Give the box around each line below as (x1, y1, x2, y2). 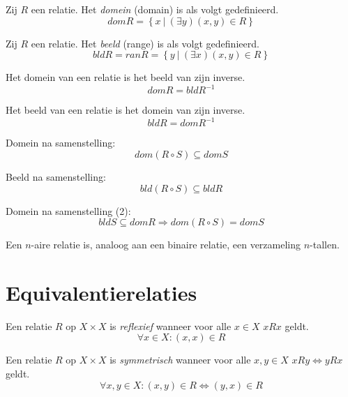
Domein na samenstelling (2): (6, 203, 131, 218)
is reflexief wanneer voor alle (109, 318, 232, 333)
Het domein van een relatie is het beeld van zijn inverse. (6, 70, 245, 84)
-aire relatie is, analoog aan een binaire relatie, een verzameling (31, 237, 301, 252)
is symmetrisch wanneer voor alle (109, 352, 251, 367)
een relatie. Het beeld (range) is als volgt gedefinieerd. (31, 36, 259, 50)
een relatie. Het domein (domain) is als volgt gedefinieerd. (31, 2, 279, 16)
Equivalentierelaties (6, 278, 197, 306)
